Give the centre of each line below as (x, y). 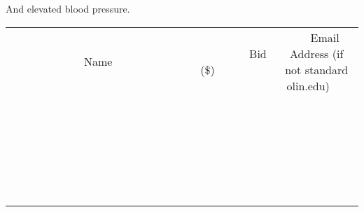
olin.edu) (308, 85)
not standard (317, 69)
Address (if (317, 53)
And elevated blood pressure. (68, 8)
